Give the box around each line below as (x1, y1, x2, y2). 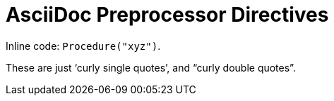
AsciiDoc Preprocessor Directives (6, 3, 329, 27)
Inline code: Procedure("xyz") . (6, 39, 161, 52)
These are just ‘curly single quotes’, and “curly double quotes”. (6, 61, 296, 74)
